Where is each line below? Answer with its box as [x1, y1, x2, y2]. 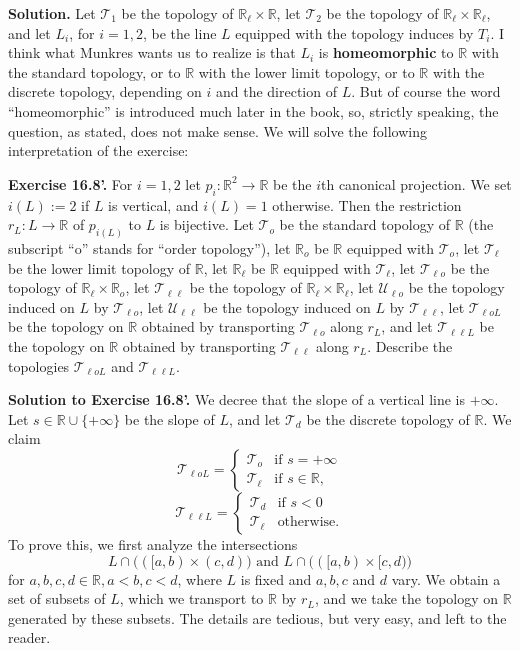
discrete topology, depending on [8, 81, 202, 102]
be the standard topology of [279, 214, 451, 235]
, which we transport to [119, 588, 264, 609]
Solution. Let [8, 3, 96, 23]
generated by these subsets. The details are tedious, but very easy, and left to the [8, 607, 507, 628]
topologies [8, 355, 70, 376]
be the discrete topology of [306, 408, 470, 429]
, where [177, 568, 222, 589]
